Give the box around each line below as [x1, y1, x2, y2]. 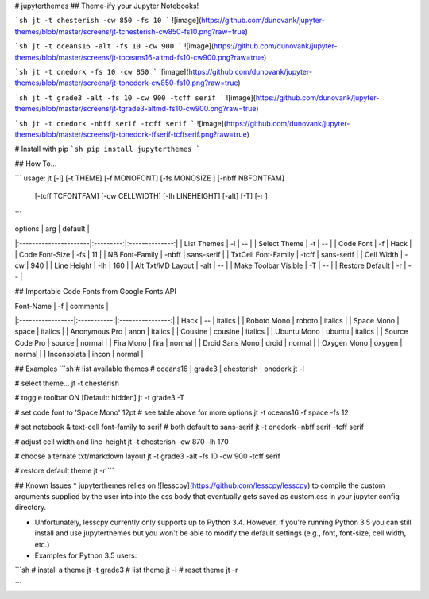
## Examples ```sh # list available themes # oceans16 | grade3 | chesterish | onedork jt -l [14, 364, 305, 373]
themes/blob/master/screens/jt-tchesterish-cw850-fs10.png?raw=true [14, 26, 245, 36]
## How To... [14, 159, 57, 168]
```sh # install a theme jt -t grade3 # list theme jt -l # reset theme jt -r [14, 565, 238, 575]
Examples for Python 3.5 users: [34, 551, 137, 560]
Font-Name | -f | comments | [14, 301, 109, 311]
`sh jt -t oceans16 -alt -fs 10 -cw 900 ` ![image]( [14, 41, 214, 51]
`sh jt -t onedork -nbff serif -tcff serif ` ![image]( [14, 118, 226, 128]
